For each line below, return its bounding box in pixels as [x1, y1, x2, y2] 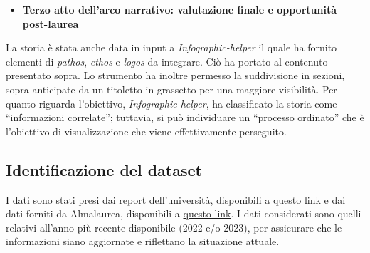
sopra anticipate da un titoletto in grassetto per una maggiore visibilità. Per [6, 81, 337, 96]
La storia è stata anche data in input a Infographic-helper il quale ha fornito [6, 40, 337, 55]
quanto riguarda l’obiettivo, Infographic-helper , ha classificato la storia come [6, 95, 337, 110]
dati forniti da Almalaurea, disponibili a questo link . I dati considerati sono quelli [6, 206, 361, 221]
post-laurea [22, 16, 79, 31]
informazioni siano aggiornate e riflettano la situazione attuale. [6, 234, 280, 249]
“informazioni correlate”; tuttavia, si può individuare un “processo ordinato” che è [6, 110, 364, 125]
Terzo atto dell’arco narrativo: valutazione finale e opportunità [22, 2, 337, 16]
